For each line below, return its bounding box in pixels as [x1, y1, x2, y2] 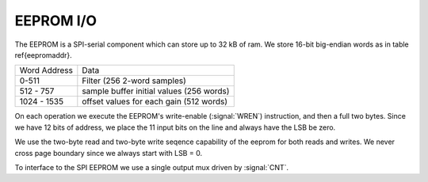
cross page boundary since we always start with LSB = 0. [14, 148, 202, 157]
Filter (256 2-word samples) [82, 75, 186, 86]
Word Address [19, 65, 73, 76]
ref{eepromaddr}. [14, 50, 73, 59]
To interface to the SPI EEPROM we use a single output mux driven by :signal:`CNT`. [14, 162, 289, 172]
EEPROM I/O [14, 12, 97, 29]
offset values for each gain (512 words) [82, 96, 227, 107]
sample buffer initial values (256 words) [82, 85, 230, 97]
